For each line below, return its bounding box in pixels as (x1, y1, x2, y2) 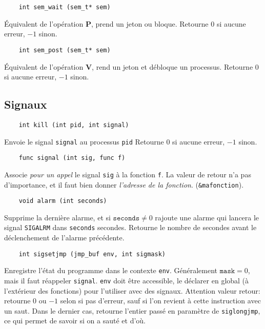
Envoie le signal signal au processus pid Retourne (4, 136, 164, 147)
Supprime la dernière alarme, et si (4, 212, 111, 222)
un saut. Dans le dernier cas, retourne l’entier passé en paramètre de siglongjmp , (4, 305, 260, 316)
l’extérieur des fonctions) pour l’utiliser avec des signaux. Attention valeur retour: (4, 285, 260, 296)
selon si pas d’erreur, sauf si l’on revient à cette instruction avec (60, 295, 261, 306)
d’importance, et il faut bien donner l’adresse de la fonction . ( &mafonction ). (4, 179, 244, 190)
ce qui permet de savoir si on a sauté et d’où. (4, 315, 146, 326)
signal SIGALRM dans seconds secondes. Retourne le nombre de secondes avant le (4, 222, 257, 233)
